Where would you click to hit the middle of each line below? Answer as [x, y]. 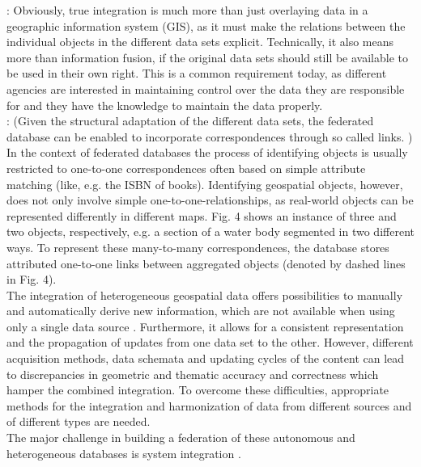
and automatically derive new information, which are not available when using [201, 311]
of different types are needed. [79, 421]
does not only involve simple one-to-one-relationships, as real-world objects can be [210, 200]
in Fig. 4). [32, 279]
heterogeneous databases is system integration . [124, 453]
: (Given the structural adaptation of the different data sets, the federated [190, 121]
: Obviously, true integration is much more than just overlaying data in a [187, 10]
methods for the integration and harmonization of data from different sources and [209, 405]
